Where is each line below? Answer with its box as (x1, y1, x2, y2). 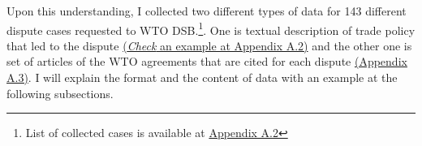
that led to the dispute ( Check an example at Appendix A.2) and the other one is (6, 36, 412, 54)
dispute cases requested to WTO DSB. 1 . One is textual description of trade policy (6, 19, 416, 38)
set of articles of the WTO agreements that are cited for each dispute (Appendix (6, 53, 407, 70)
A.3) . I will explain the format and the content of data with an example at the (6, 69, 398, 86)
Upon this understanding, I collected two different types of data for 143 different (6, 2, 407, 19)
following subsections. (6, 84, 114, 101)
